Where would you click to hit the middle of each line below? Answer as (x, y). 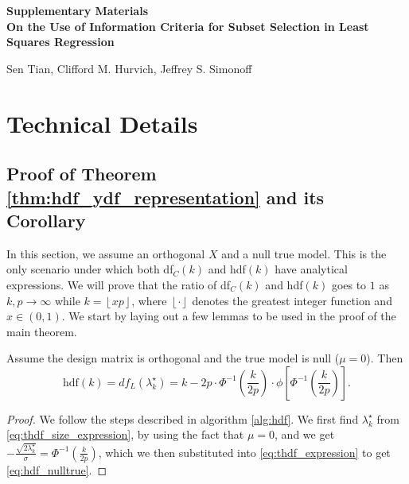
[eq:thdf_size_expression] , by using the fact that (125, 434)
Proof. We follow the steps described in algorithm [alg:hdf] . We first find (183, 418)
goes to (349, 284)
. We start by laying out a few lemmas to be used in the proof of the (229, 316)
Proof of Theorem (82, 174)
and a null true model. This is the (304, 253)
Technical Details (102, 123)
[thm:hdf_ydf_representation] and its (166, 197)
